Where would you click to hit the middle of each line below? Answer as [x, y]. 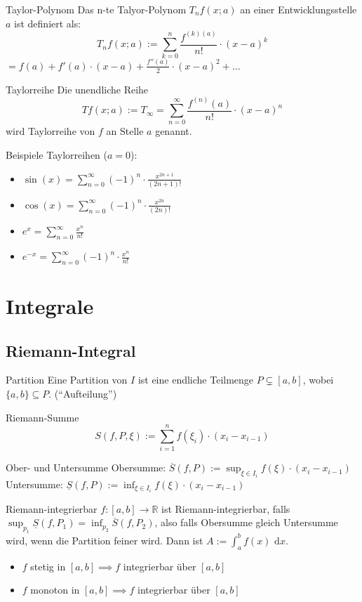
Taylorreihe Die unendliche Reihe [77, 89]
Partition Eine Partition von [67, 380]
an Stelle [125, 131]
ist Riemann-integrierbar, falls [226, 508]
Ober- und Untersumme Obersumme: [86, 467]
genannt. [174, 131]
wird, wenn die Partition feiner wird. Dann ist [105, 540]
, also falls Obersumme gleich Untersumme [246, 522]
